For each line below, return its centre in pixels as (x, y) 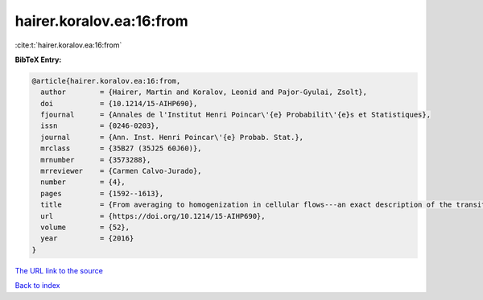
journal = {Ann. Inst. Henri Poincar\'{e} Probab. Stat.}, (172, 137)
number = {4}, (83, 182)
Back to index (37, 286)
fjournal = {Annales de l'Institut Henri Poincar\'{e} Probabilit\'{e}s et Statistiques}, (235, 115)
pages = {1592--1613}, (102, 193)
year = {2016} (87, 238)
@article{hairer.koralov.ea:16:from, (106, 81)
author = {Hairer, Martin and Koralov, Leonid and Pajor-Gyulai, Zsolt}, (204, 92)
